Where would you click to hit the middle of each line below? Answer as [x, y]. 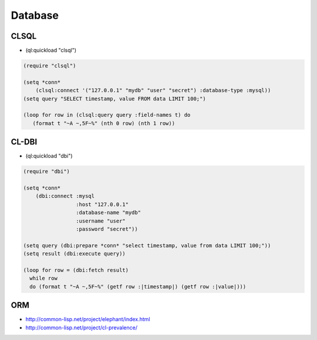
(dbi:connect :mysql [65, 196]
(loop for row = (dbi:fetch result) [76, 270]
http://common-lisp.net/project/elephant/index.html [88, 319]
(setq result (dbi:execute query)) [74, 254]
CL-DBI [24, 142]
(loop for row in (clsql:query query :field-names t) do [107, 115]
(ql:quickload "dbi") [49, 156]
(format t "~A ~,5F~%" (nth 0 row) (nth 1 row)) [104, 123]
